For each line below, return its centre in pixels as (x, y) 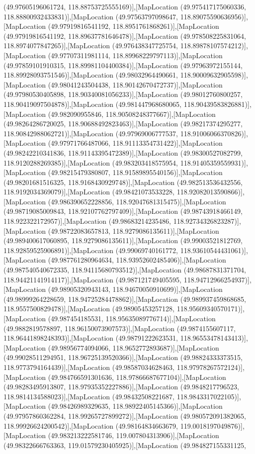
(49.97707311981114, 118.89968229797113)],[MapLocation (135, 55)
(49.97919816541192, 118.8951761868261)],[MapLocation (133, 26)
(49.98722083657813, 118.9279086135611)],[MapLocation (133, 230)
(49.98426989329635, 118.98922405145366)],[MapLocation (135, 406)
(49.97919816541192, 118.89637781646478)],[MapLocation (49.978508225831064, (125, 36)
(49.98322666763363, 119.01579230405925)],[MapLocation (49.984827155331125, (125, 445)
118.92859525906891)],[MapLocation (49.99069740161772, (91, 250)
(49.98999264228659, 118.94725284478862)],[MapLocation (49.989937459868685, (125, 299)
